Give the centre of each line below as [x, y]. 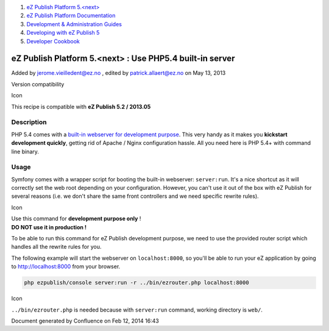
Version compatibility [38, 84]
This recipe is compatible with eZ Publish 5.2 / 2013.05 [81, 106]
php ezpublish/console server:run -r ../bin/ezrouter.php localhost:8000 [136, 283]
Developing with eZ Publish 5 [63, 33]
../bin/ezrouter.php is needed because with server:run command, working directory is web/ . [137, 310]
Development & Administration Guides [74, 24]
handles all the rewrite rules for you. [56, 247]
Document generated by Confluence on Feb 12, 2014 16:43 [85, 321]
